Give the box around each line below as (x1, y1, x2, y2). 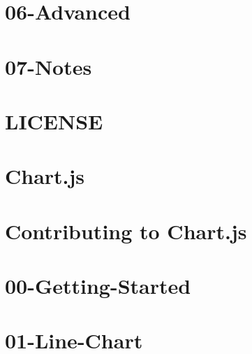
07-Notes (5, 52, 92, 80)
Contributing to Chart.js (5, 216, 247, 245)
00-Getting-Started (5, 271, 191, 300)
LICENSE (5, 106, 103, 135)
